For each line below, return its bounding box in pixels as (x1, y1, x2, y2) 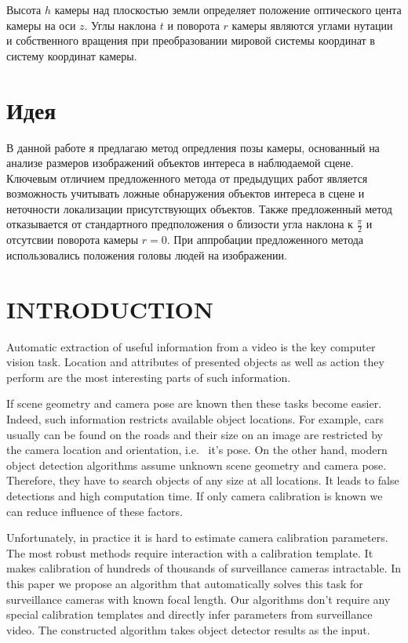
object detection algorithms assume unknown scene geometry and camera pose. (6, 456, 387, 473)
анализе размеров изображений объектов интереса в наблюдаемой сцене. (6, 154, 354, 171)
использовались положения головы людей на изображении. (6, 246, 287, 263)
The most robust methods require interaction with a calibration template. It (6, 544, 373, 561)
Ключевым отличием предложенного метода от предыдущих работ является (6, 169, 368, 186)
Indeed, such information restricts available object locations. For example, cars (6, 410, 384, 427)
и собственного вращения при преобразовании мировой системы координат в (6, 32, 375, 49)
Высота (6, 2, 42, 17)
